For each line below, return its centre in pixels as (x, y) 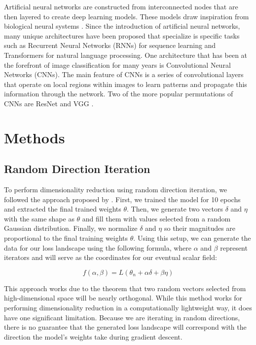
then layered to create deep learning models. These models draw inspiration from (127, 16)
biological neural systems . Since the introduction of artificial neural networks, (122, 26)
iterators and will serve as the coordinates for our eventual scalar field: (110, 257)
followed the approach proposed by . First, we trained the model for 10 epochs (122, 199)
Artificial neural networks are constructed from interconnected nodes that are (121, 6)
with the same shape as (39, 218)
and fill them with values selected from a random (156, 218)
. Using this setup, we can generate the (192, 238)
